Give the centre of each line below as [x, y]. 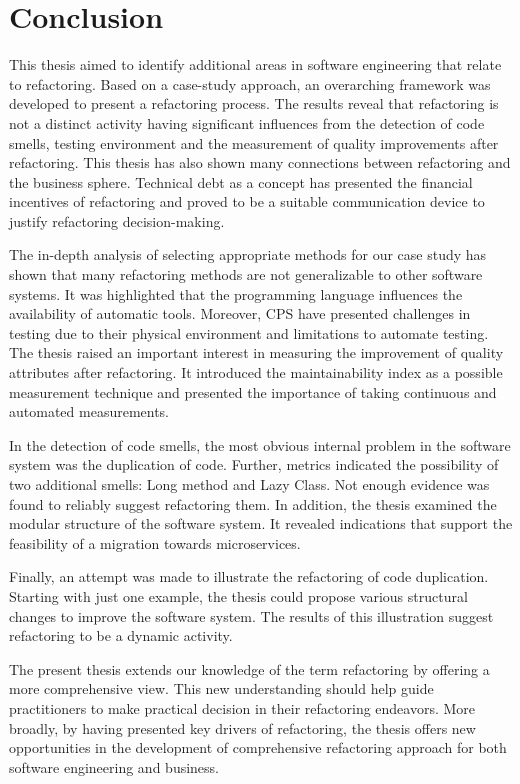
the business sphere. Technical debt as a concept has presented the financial [241, 181]
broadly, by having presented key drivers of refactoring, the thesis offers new [242, 727]
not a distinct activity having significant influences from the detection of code [247, 122]
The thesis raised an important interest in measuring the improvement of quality [256, 352]
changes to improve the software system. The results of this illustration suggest [251, 615]
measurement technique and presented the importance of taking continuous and [253, 391]
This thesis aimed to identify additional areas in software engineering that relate [255, 64]
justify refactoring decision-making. [117, 220]
